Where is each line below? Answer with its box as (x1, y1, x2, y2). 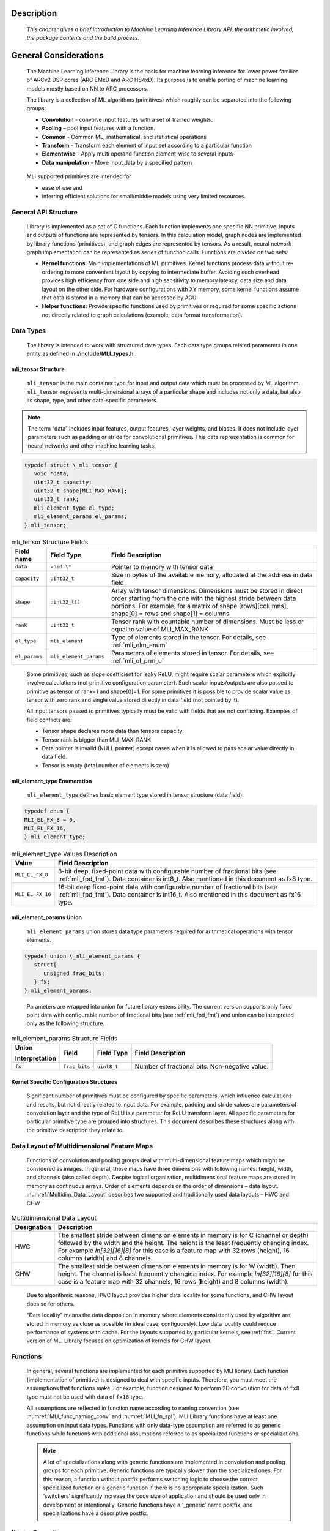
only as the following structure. (26, 1020, 105, 1027)
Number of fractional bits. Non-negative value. (134, 1063, 269, 1071)
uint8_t (97, 1063, 119, 1070)
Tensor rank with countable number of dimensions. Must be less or (111, 617, 304, 626)
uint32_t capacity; (34, 478, 92, 486)
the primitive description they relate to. (26, 1126, 125, 1134)
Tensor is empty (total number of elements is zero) (42, 761, 169, 769)
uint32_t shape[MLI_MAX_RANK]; (34, 487, 128, 494)
